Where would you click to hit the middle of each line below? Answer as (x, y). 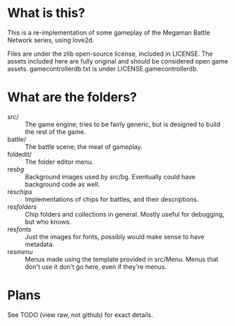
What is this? (47, 13)
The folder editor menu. (59, 162)
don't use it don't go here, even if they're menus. (96, 267)
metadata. (40, 244)
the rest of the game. (55, 131)
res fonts (19, 229)
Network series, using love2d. (51, 40)
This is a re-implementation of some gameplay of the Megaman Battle (109, 32)
